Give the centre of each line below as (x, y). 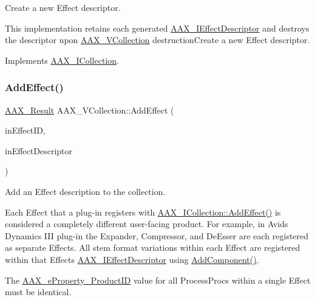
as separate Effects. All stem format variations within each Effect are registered (153, 247)
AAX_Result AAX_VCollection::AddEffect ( (90, 110)
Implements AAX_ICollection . (62, 60)
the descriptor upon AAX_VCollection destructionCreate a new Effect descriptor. (157, 40)
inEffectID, (25, 130)
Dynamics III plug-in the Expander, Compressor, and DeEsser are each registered (157, 235)
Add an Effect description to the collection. (85, 191)
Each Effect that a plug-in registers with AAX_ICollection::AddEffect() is (143, 212)
